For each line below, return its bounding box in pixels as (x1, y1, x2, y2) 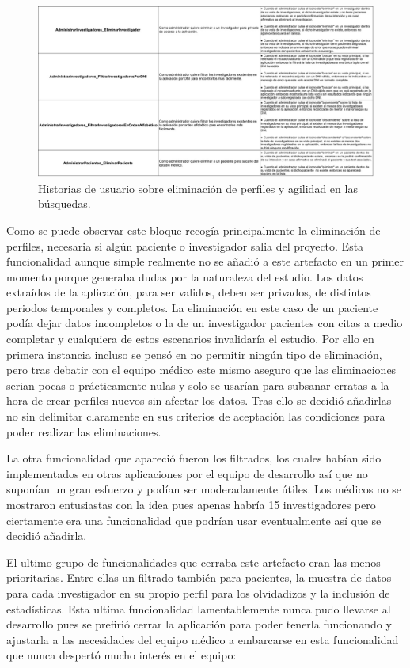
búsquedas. (38, 195, 91, 212)
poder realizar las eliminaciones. (6, 423, 161, 440)
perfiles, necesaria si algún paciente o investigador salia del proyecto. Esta (6, 237, 364, 254)
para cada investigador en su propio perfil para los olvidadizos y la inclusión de (6, 584, 390, 601)
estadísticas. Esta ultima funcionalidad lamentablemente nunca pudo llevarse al (6, 600, 391, 617)
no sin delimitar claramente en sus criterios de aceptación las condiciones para (6, 408, 385, 425)
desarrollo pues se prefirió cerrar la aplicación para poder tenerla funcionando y (6, 616, 392, 632)
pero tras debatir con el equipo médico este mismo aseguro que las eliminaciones (6, 361, 397, 378)
